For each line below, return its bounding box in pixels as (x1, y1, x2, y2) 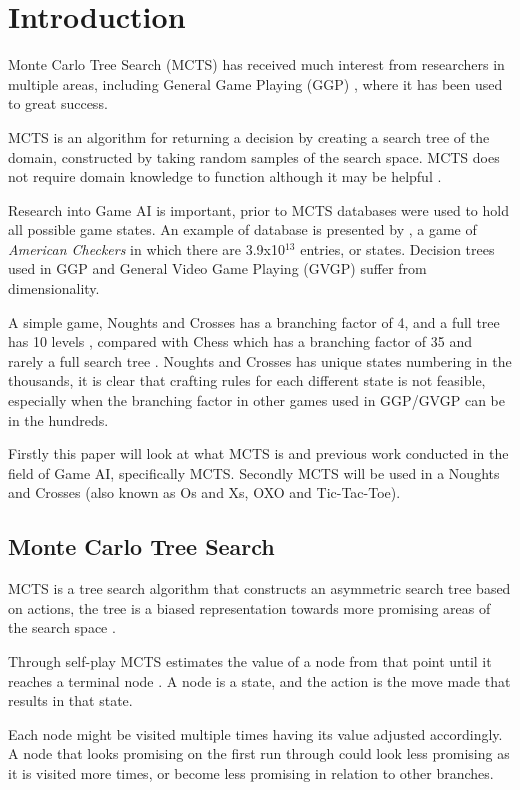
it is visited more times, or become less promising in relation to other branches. (8, 762, 494, 783)
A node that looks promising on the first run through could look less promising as (8, 743, 510, 764)
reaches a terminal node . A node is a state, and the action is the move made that (8, 670, 511, 691)
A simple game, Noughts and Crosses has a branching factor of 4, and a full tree (8, 311, 500, 332)
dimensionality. (8, 278, 100, 299)
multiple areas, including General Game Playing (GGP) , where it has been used (8, 73, 503, 94)
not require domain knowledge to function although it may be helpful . (8, 166, 442, 187)
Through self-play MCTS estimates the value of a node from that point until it (8, 650, 492, 671)
